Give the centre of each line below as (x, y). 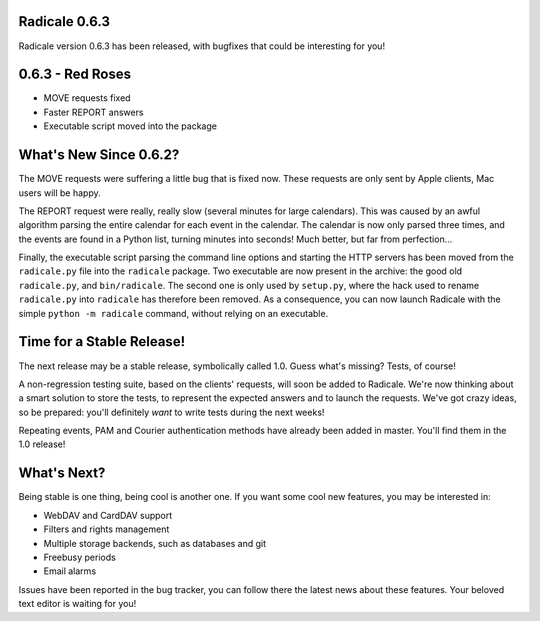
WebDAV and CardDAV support (108, 515)
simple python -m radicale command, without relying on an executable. (173, 313)
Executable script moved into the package (130, 126)
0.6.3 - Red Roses (75, 74)
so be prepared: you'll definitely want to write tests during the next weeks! (171, 412)
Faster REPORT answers (93, 112)
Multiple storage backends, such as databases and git (155, 543)
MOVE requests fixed (87, 98)
